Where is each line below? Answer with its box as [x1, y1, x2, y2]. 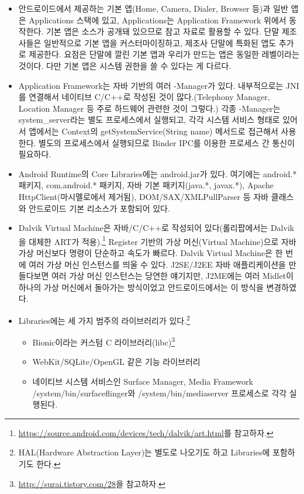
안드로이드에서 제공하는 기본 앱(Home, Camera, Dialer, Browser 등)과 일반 [18, 2, 288, 14]
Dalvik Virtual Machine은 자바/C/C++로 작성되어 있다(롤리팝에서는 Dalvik [18, 222, 295, 234]
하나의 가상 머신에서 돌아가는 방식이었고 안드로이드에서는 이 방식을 [18, 281, 264, 293]
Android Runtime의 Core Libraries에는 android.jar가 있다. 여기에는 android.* [18, 167, 297, 179]
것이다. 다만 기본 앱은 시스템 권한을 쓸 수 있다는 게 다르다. [18, 59, 232, 71]
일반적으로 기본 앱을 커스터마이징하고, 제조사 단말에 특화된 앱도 [44, 36, 277, 49]
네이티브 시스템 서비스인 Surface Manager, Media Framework [32, 375, 253, 387]
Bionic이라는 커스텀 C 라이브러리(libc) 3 [32, 334, 175, 348]
